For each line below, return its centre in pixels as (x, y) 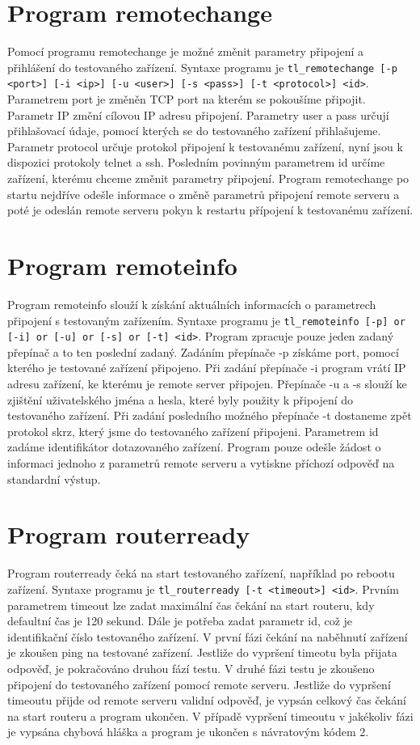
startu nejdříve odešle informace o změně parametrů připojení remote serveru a (204, 194)
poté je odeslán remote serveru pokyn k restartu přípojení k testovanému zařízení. (210, 210)
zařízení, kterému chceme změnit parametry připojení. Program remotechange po (208, 178)
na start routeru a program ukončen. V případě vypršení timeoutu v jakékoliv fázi (210, 715)
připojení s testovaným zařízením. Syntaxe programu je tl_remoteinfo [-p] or (206, 320)
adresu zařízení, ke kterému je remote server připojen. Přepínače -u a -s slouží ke (207, 383)
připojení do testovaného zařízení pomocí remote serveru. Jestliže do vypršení (199, 684)
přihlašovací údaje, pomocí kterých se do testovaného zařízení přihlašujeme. (194, 131)
